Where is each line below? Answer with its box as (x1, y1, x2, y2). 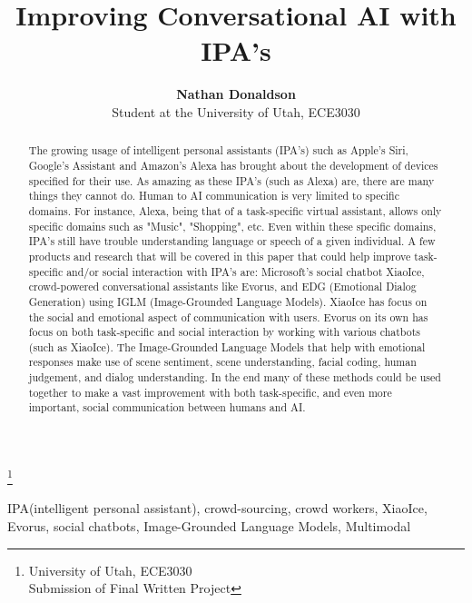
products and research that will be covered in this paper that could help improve (28, 248, 411, 263)
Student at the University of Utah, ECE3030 (112, 102, 360, 121)
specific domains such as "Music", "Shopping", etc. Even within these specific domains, (28, 218, 437, 233)
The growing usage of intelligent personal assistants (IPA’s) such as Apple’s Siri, (28, 143, 408, 158)
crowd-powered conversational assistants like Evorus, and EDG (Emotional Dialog (28, 279, 417, 294)
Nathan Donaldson (176, 84, 296, 104)
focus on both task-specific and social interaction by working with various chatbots (28, 324, 421, 340)
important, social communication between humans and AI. (28, 400, 306, 415)
